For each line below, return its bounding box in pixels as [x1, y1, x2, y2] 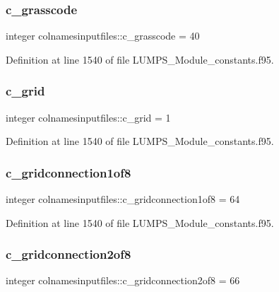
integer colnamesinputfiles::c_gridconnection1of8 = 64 [6, 192, 240, 206]
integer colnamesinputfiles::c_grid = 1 [6, 110, 171, 124]
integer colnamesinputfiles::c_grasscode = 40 [6, 28, 200, 43]
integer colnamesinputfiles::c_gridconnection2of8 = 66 [6, 273, 240, 288]
